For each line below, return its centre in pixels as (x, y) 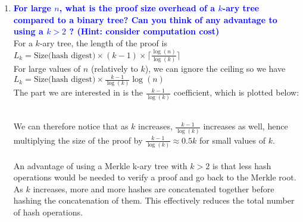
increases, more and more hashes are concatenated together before (154, 188)
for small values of (232, 140)
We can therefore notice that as (71, 126)
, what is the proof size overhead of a (137, 8)
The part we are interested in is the (78, 92)
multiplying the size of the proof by (78, 140)
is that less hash (242, 165)
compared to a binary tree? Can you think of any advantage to (145, 19)
